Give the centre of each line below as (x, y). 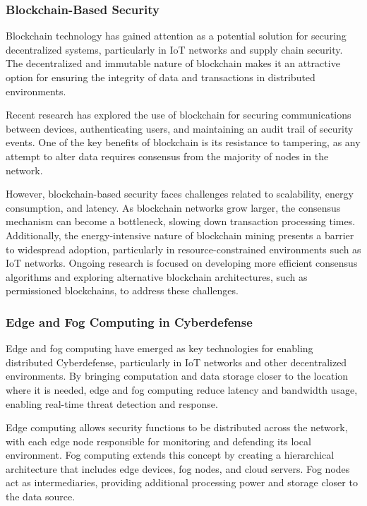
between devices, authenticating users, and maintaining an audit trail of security (180, 128)
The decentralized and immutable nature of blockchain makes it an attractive (173, 63)
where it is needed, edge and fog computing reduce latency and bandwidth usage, (182, 389)
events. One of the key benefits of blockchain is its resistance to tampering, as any (183, 142)
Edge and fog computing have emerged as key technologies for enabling (160, 348)
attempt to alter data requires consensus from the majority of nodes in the (167, 156)
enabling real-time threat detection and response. (112, 403)
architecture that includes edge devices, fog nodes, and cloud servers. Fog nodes (178, 468)
